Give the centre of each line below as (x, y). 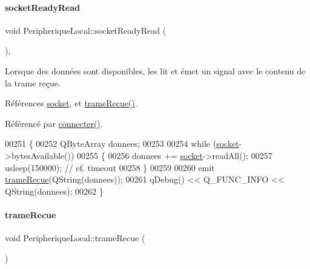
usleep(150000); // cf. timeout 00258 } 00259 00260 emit (110, 167)
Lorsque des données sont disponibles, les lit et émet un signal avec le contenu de (155, 70)
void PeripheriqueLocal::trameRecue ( (75, 238)
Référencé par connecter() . (54, 123)
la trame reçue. (33, 83)
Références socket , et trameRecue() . (71, 103)
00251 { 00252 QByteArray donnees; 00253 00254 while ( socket (122, 144)
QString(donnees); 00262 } (54, 191)
